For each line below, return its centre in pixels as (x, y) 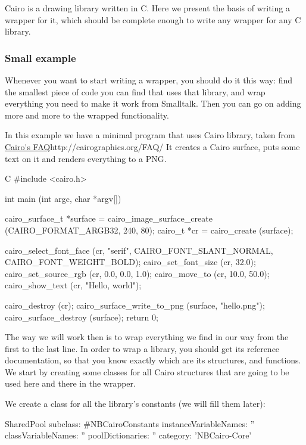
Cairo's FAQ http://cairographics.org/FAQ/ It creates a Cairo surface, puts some (152, 146)
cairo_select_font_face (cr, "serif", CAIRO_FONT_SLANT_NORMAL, (139, 250)
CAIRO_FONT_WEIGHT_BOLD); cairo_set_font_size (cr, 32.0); (130, 262)
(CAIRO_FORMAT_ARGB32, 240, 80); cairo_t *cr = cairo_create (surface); (149, 230)
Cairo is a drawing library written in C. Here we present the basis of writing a (147, 8)
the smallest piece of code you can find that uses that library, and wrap (135, 91)
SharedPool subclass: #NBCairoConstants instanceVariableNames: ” (130, 423)
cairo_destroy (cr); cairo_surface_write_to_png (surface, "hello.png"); (135, 305)
